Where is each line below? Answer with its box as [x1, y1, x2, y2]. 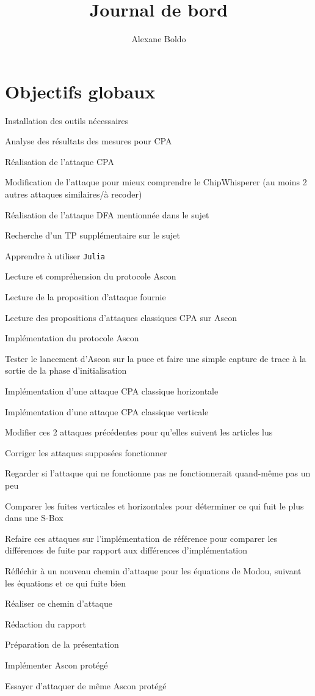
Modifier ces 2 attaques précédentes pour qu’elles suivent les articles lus [5, 426, 273, 439]
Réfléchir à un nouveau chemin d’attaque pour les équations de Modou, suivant [5, 564, 302, 577]
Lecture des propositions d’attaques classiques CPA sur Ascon [5, 311, 237, 324]
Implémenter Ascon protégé [5, 658, 108, 671]
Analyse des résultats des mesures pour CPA [5, 135, 172, 147]
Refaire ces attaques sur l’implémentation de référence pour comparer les [5, 531, 278, 544]
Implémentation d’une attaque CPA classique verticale [5, 405, 209, 418]
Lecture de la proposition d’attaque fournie [5, 291, 166, 303]
